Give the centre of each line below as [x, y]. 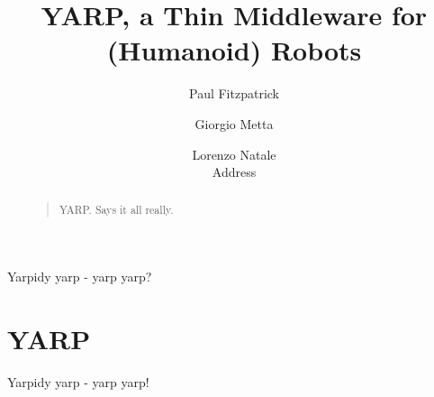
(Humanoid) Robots [234, 50]
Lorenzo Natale [234, 154]
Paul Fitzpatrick [234, 93]
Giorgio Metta [234, 123]
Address [234, 172]
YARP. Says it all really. [116, 210]
